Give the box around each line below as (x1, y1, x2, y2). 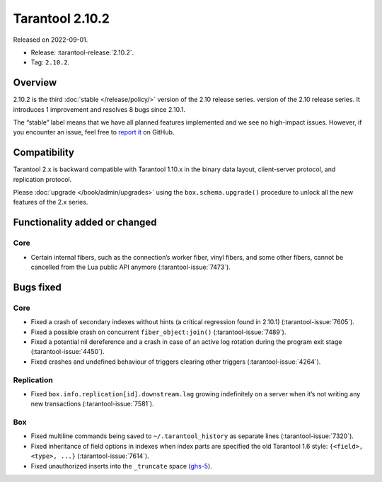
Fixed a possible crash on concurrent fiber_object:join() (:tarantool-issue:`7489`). (30, 328, 286, 336)
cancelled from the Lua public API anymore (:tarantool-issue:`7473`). (30, 263, 231, 272)
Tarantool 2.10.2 (13, 11, 110, 26)
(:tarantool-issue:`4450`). (30, 348, 105, 356)
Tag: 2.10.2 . (30, 58, 70, 67)
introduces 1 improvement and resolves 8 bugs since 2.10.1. (13, 105, 185, 113)
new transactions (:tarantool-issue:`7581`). (30, 400, 155, 408)
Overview (13, 76, 57, 88)
